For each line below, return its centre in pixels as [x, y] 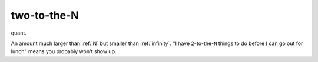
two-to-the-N [45, 15]
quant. [19, 33]
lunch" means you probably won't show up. [64, 51]
